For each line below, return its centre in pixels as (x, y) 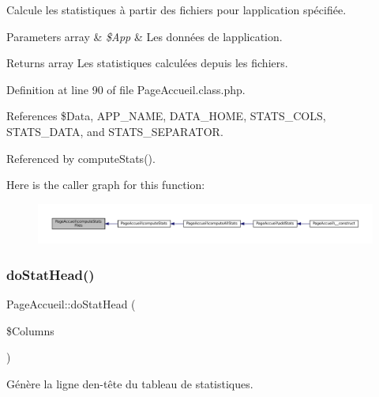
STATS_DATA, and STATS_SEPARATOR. (115, 131)
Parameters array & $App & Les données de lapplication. (144, 36)
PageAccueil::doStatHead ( (71, 304)
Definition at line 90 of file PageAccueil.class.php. (126, 89)
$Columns (30, 330)
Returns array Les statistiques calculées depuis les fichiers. (147, 63)
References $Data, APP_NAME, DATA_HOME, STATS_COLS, (166, 116)
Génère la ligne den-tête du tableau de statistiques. (130, 383)
